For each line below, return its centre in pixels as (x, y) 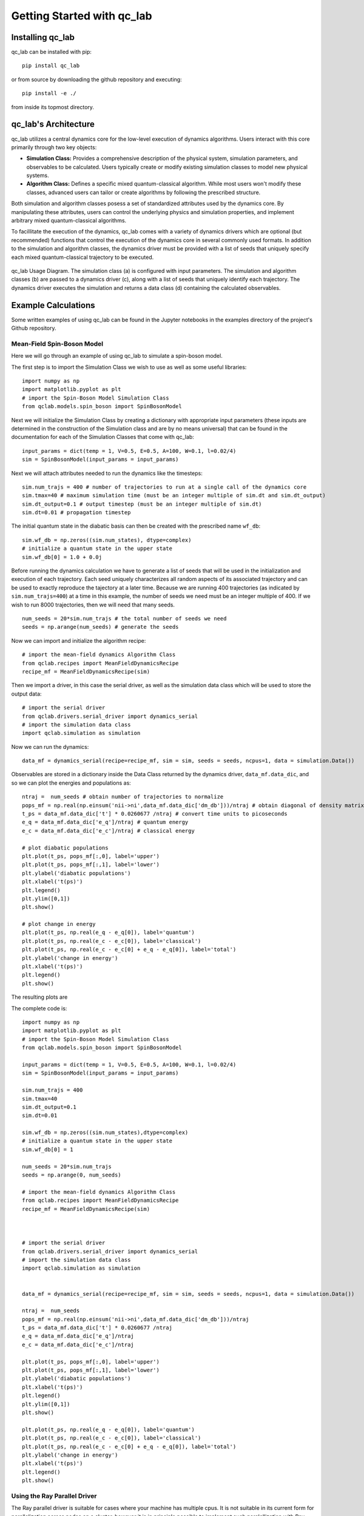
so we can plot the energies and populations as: (71, 783)
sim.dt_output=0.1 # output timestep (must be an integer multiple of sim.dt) (142, 504)
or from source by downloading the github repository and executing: (96, 79)
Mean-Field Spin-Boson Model (57, 344)
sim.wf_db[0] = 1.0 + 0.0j (62, 557)
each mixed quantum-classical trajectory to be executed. (83, 257)
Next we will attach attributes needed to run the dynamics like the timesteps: (107, 473)
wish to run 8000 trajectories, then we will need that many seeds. (93, 605)
